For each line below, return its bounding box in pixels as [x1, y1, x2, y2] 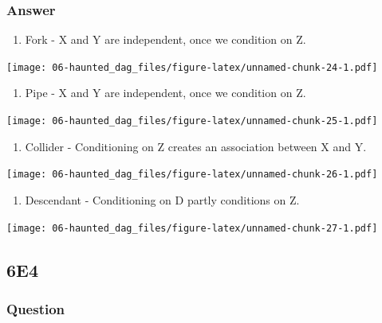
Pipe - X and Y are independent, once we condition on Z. [25, 84, 306, 101]
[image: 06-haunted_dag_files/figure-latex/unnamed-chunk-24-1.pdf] [6, 61, 378, 73]
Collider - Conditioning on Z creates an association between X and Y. [25, 138, 367, 154]
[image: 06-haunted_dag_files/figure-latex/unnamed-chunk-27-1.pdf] [6, 222, 378, 234]
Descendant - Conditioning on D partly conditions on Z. [25, 191, 300, 208]
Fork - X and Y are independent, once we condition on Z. [25, 31, 306, 48]
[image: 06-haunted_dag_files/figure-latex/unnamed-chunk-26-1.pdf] [6, 169, 378, 181]
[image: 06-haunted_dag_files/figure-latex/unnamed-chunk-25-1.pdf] [6, 115, 378, 127]
